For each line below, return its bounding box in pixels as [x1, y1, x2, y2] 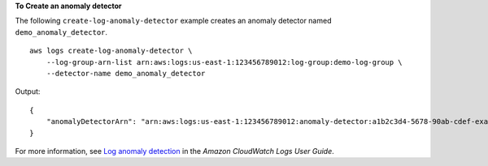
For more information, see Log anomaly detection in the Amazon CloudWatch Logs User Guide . [15, 146, 335, 155]
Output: [15, 87, 41, 96]
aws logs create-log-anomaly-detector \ [29, 46, 193, 56]
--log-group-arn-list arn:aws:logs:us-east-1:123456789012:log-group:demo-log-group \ [46, 57, 403, 66]
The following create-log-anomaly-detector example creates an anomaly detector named [15, 16, 332, 26]
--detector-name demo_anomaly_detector [46, 69, 206, 78]
